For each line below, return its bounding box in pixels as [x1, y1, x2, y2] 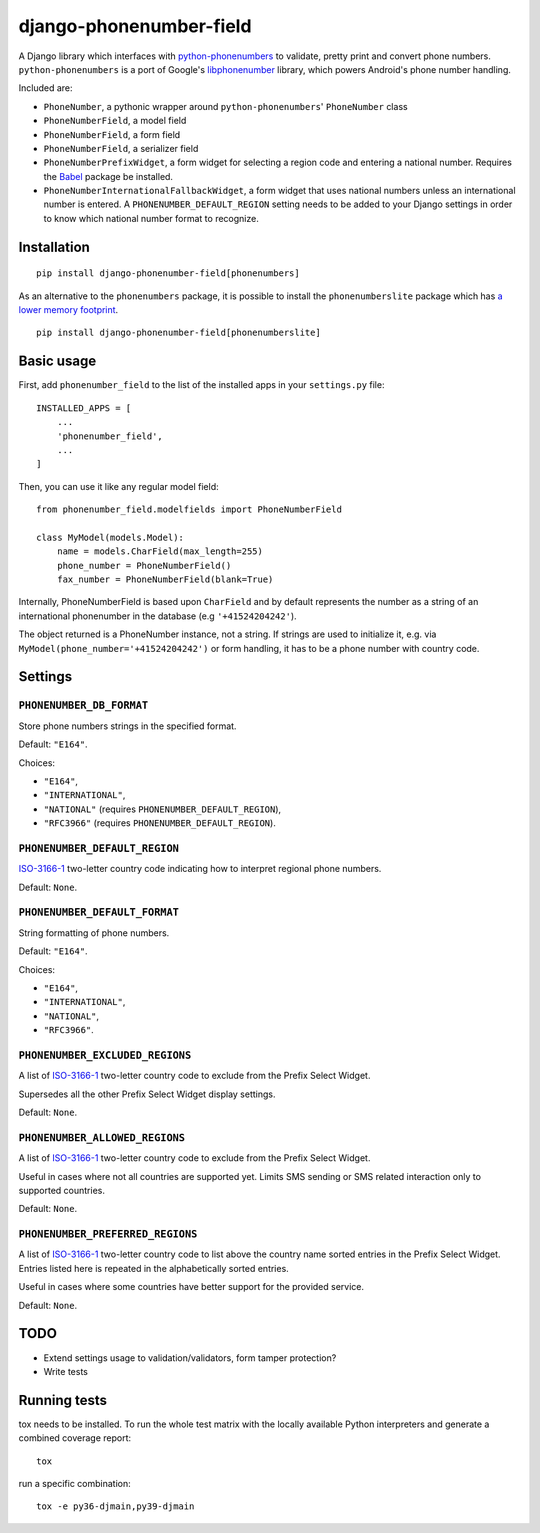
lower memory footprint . [18, 304, 119, 316]
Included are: [18, 82, 74, 94]
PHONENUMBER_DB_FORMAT [18, 699, 149, 712]
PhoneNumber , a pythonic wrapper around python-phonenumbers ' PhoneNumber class [43, 100, 409, 112]
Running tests [18, 1391, 108, 1409]
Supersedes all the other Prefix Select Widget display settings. [18, 1088, 276, 1100]
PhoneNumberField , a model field [43, 115, 187, 127]
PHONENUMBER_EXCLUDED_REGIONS [18, 1048, 192, 1062]
